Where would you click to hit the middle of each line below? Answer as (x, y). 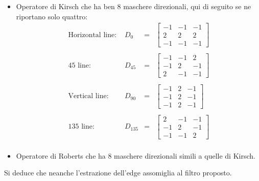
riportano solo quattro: (52, 16)
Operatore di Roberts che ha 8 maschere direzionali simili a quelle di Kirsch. (136, 155)
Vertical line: (88, 96)
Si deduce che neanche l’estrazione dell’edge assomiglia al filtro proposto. (118, 173)
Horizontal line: (92, 35)
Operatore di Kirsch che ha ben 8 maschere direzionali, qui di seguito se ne (134, 6)
